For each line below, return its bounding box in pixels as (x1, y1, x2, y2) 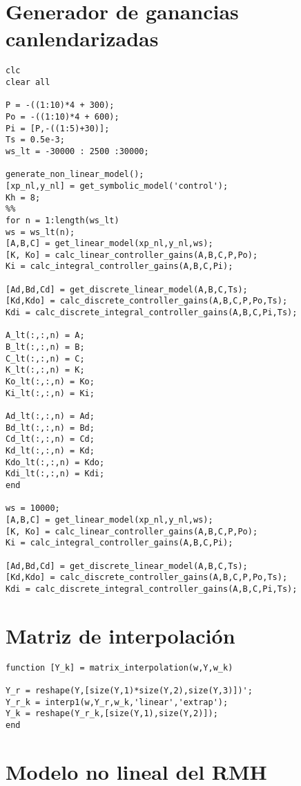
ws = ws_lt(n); (6, 227, 75, 237)
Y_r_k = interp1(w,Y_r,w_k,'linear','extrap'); (6, 697, 229, 707)
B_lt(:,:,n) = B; (6, 342, 85, 353)
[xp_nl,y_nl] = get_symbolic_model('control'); (6, 180, 229, 191)
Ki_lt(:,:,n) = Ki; (6, 388, 95, 398)
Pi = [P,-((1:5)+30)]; (6, 123, 110, 133)
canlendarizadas (6, 24, 159, 53)
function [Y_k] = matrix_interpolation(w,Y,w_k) (6, 662, 233, 673)
